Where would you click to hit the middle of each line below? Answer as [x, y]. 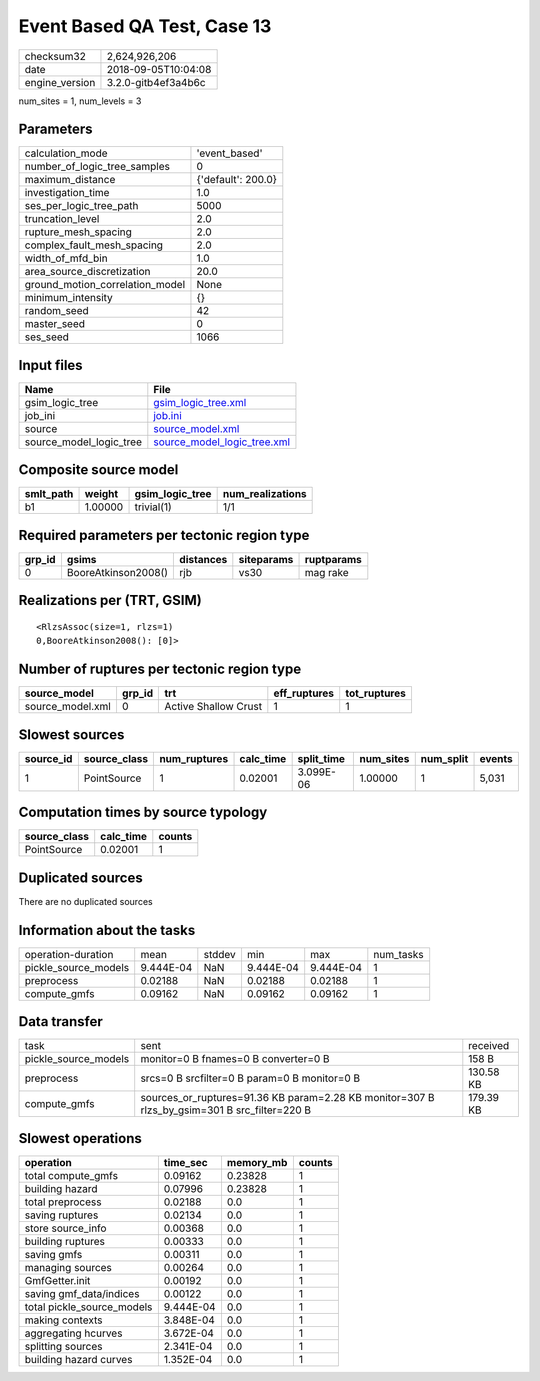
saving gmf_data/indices [82, 1293]
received [489, 1046]
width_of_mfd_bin [66, 258]
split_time [321, 758]
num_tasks [398, 954]
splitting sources [64, 1346]
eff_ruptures [304, 693]
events [496, 758]
